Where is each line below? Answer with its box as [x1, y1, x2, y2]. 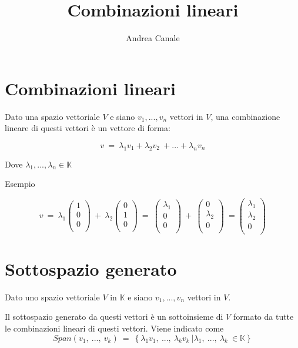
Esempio [5, 178, 35, 190]
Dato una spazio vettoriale [5, 110, 100, 122]
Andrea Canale [126, 32, 180, 44]
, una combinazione [210, 110, 280, 122]
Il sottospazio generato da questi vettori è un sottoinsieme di [5, 310, 223, 323]
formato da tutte [233, 310, 294, 323]
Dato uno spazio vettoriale [5, 290, 100, 303]
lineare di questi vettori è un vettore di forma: [5, 122, 170, 134]
